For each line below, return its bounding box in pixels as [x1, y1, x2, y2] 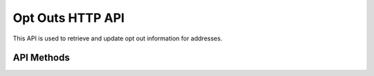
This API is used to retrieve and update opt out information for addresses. [12, 34, 223, 42]
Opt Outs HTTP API [12, 10, 125, 25]
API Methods [12, 52, 70, 64]
